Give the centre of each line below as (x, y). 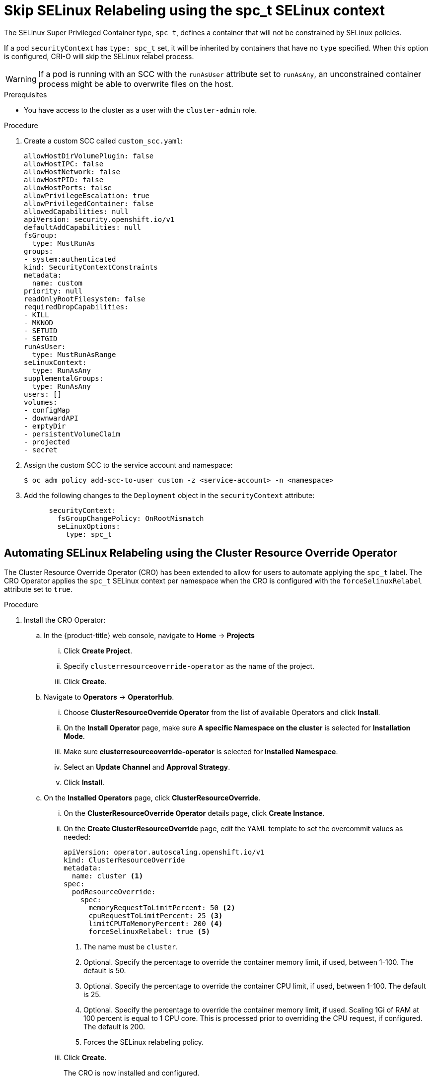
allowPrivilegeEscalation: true (87, 195)
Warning (21, 79)
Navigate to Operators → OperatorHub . (109, 697)
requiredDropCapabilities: (76, 307)
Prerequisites (26, 94)
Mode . (74, 736)
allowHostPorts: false (68, 187)
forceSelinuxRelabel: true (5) (149, 931)
